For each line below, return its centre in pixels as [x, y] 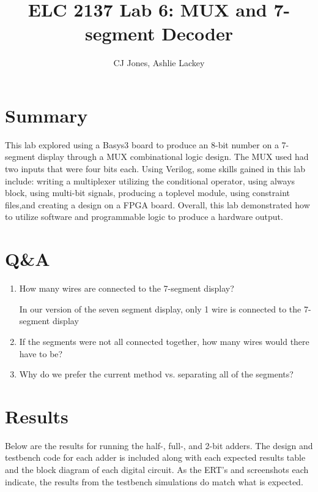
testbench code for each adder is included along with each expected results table [155, 457]
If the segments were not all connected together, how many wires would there [164, 341]
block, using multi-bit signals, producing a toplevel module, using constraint [148, 193]
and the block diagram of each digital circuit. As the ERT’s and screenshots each [157, 469]
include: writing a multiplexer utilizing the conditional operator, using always [150, 180]
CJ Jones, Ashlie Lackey [159, 63]
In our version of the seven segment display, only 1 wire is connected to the [160, 308]
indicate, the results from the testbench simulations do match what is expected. [154, 481]
